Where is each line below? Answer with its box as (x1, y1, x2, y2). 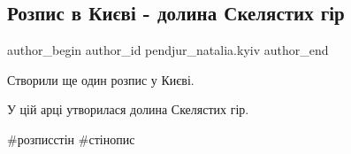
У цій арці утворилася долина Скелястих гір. (7, 100, 249, 119)
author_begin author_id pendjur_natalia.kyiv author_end (7, 41, 329, 59)
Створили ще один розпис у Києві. (7, 70, 195, 89)
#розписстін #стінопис (7, 129, 135, 148)
